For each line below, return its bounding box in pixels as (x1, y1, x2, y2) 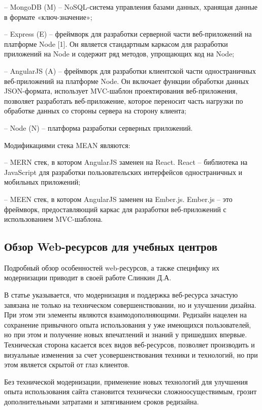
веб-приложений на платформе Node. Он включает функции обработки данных (4, 75, 249, 86)
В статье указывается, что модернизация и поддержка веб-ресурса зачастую (4, 289, 238, 300)
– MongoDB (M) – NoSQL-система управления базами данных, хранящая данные (4, 2, 258, 12)
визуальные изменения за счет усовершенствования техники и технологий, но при (4, 349, 258, 360)
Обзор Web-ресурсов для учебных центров (4, 239, 218, 254)
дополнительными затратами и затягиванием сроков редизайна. (4, 396, 199, 407)
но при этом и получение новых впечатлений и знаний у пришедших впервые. (4, 329, 247, 340)
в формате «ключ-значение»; (4, 11, 92, 22)
